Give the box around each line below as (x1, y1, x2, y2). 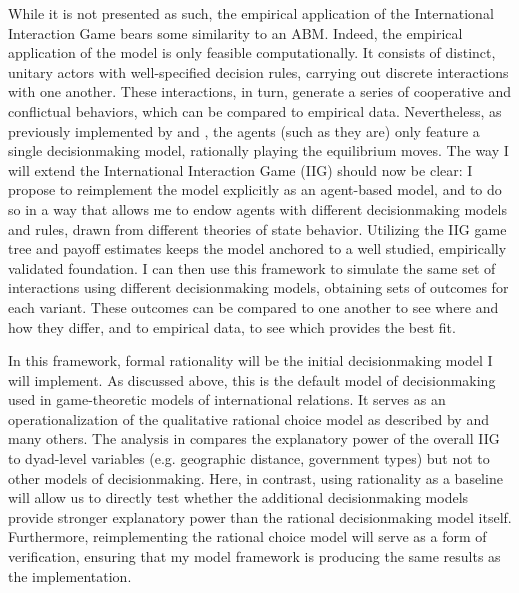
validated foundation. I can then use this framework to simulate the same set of (8, 257, 496, 278)
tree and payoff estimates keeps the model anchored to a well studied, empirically (8, 238, 507, 259)
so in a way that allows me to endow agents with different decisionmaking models (8, 198, 507, 219)
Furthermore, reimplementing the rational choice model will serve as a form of (8, 526, 487, 547)
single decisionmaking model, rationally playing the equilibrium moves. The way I (8, 140, 509, 161)
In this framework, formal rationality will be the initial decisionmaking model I (8, 350, 493, 371)
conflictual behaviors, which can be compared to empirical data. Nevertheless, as (8, 100, 502, 121)
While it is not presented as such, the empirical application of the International (8, 3, 494, 23)
